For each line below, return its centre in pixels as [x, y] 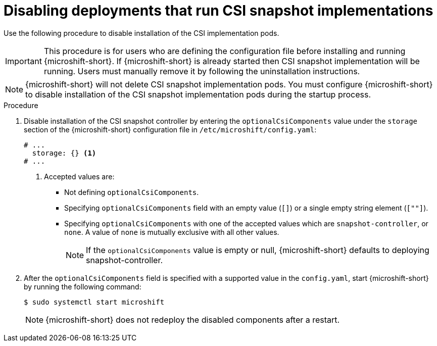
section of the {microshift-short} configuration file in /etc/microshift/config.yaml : [170, 129]
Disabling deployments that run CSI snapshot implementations [218, 11]
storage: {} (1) [64, 153]
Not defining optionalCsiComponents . [132, 192]
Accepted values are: [79, 176]
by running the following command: [83, 286]
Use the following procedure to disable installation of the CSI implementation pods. [141, 33]
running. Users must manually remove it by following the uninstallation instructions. [202, 71]
